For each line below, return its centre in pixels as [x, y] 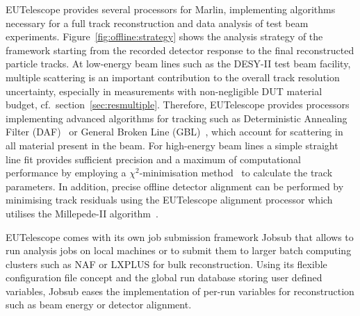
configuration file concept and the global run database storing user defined [164, 277]
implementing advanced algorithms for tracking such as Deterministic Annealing [177, 118]
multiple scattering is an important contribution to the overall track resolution [173, 77]
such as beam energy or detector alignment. [99, 305]
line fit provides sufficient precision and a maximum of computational [153, 159]
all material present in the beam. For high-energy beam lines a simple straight [172, 145]
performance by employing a [66, 173]
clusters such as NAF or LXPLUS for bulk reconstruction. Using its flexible [166, 264]
